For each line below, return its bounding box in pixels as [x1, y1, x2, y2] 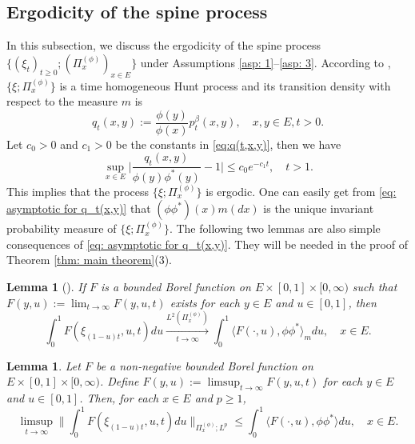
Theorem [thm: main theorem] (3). [6, 251, 172, 268]
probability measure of [6, 220, 117, 237]
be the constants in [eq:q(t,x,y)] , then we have [115, 135, 341, 152]
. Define [99, 373, 139, 390]
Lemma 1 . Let [6, 357, 81, 374]
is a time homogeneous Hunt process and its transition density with [59, 77, 391, 94]
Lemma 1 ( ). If [6, 278, 86, 294]
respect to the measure [6, 93, 118, 110]
